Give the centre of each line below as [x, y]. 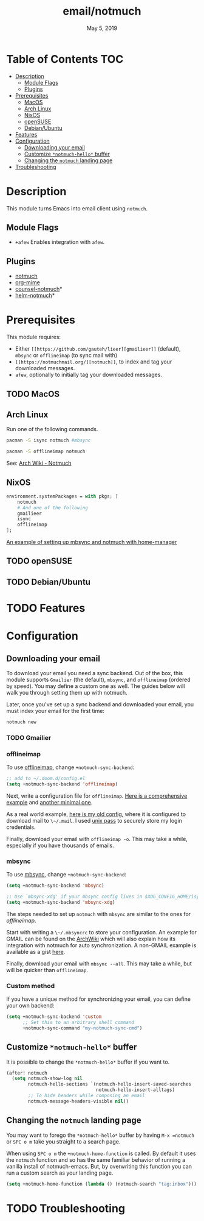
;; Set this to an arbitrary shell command [78, 1022]
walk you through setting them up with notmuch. [67, 693]
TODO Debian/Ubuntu [49, 582]
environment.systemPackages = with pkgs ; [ [62, 496]
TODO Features [46, 608]
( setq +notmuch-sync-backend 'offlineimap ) [62, 784]
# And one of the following [53, 507]
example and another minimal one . [49, 802]
